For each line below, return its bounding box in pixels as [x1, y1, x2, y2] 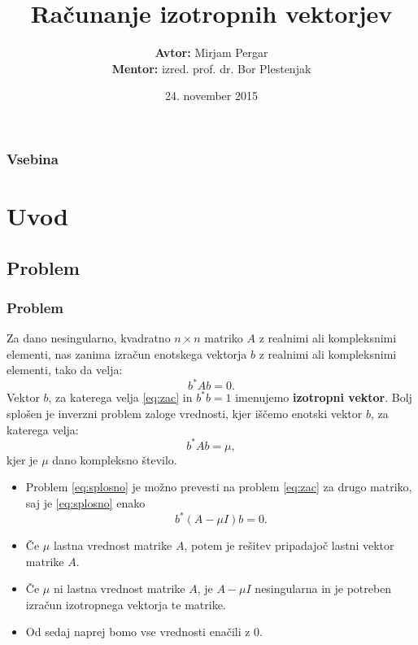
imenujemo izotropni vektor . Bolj [235, 389, 412, 406]
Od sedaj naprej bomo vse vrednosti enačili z [25, 623, 250, 640]
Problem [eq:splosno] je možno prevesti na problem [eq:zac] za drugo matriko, [25, 478, 412, 495]
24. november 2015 [165, 87, 258, 104]
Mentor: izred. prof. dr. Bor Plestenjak [111, 59, 311, 76]
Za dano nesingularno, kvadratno [7, 329, 171, 346]
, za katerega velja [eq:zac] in [48, 389, 193, 406]
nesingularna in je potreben [255, 580, 392, 597]
